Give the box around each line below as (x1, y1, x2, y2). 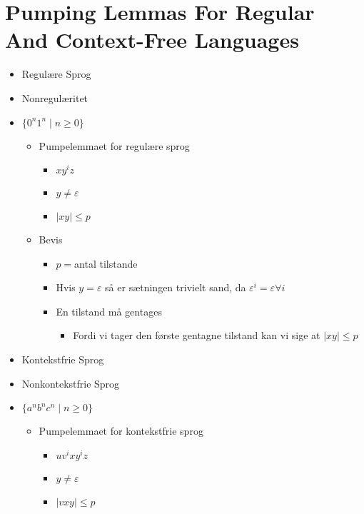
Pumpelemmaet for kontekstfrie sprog (39, 423, 203, 438)
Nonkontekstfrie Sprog (21, 376, 120, 390)
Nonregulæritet (21, 90, 89, 105)
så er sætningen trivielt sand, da (105, 280, 246, 295)
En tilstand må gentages (56, 303, 162, 318)
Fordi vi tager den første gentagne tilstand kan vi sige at (73, 328, 320, 343)
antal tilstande (74, 256, 138, 271)
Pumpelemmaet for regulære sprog (39, 138, 190, 153)
